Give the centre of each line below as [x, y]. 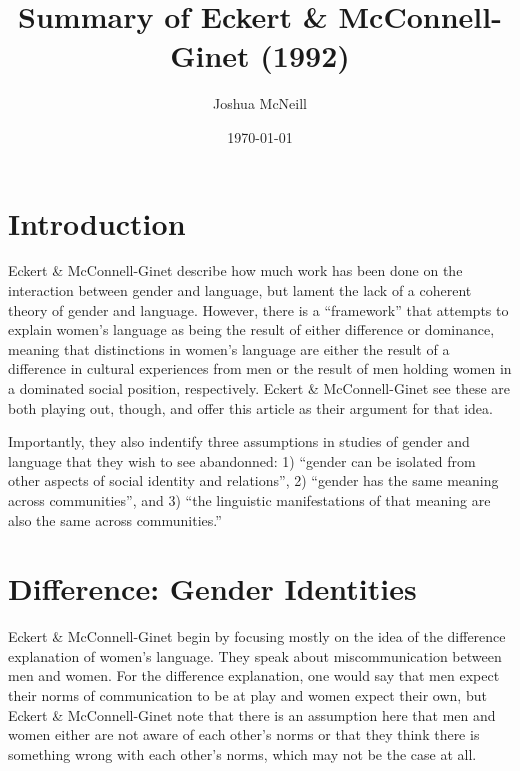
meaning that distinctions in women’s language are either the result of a [229, 348]
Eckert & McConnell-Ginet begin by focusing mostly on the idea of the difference [257, 636]
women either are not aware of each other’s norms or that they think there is [244, 734]
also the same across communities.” [115, 519]
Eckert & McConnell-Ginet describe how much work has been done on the [235, 270]
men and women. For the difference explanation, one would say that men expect [254, 675]
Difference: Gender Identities [212, 588]
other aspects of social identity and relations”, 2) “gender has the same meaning [253, 480]
